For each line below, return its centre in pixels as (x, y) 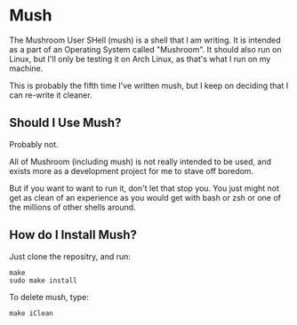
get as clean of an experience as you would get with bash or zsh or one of (145, 197)
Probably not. (34, 144)
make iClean (31, 313)
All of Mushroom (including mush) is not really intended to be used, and (140, 162)
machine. (26, 68)
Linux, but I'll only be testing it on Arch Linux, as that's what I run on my (140, 59)
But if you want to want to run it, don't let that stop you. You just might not (144, 188)
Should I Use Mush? (65, 123)
